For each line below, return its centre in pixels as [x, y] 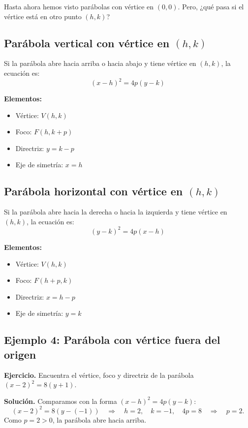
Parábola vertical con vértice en [87, 43]
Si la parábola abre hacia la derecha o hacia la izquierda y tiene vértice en [116, 212]
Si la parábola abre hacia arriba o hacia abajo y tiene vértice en [100, 63]
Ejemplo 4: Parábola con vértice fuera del [112, 340]
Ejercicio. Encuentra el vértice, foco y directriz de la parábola [99, 375]
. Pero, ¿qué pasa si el [211, 6]
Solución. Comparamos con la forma [61, 401]
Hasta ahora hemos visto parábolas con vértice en [79, 6]
